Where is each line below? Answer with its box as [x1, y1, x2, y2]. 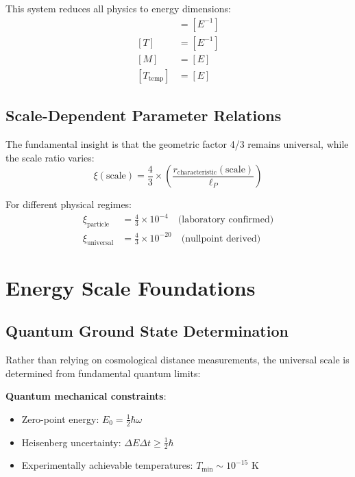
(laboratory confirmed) [177, 215, 274, 225]
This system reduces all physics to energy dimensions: [5, 1, 231, 15]
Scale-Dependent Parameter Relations [5, 105, 282, 126]
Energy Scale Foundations [5, 273, 256, 301]
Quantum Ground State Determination [5, 320, 289, 341]
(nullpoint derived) [181, 233, 261, 244]
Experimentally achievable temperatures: [21, 458, 193, 472]
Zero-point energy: [21, 411, 99, 426]
